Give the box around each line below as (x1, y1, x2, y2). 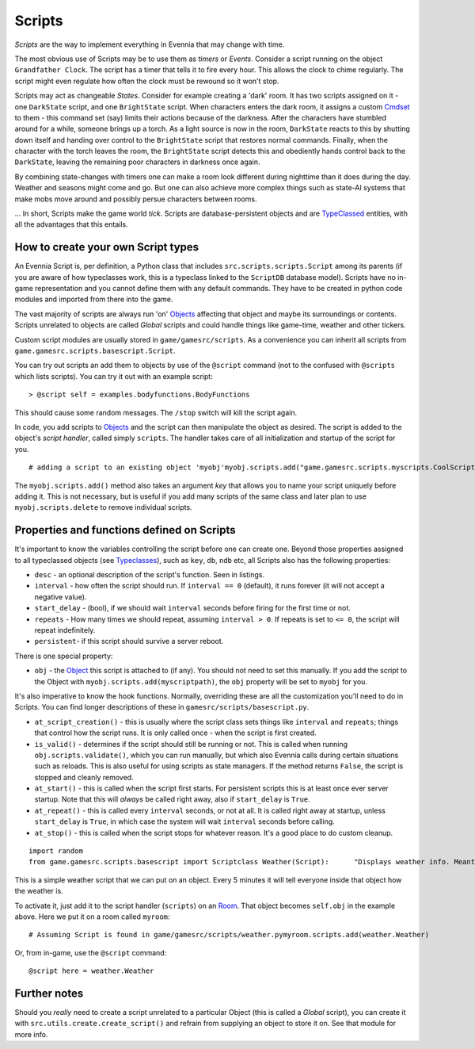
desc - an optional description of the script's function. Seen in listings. (34, 570, 265, 580)
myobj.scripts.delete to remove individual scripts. (14, 503, 193, 512)
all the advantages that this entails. (14, 220, 128, 229)
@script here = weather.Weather (28, 967, 154, 975)
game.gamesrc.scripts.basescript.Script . (14, 346, 176, 356)
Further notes (14, 986, 84, 1000)
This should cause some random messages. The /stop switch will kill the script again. (14, 408, 297, 417)
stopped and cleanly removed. (34, 772, 134, 782)
